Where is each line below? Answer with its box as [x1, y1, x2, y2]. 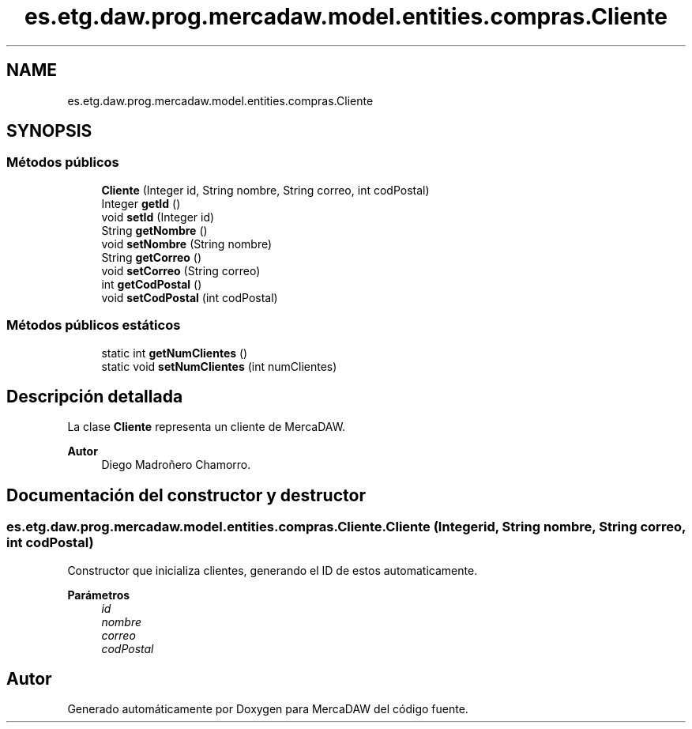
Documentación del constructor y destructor [6, 485, 366, 505]
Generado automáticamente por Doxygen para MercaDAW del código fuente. [67, 702, 468, 716]
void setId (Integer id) [101, 210, 215, 224]
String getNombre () [101, 223, 208, 237]
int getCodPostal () [101, 277, 202, 291]
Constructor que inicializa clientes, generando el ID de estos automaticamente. [67, 563, 478, 577]
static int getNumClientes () [101, 346, 248, 360]
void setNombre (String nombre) [101, 236, 273, 251]
